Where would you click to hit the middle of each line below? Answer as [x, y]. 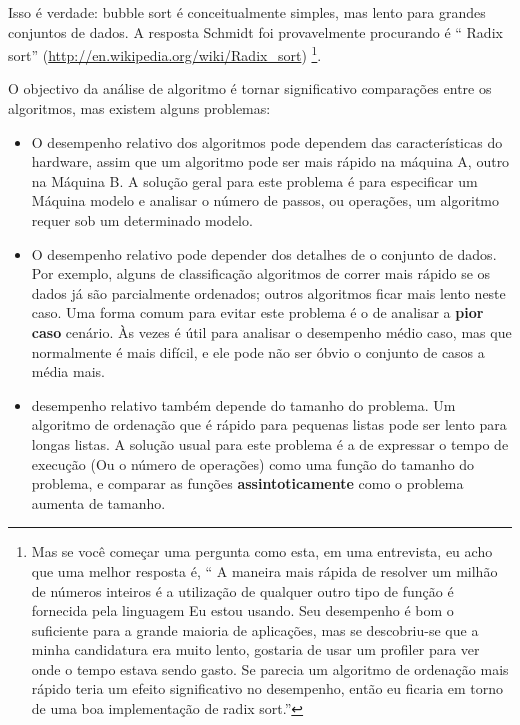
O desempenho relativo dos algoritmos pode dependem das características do [267, 141]
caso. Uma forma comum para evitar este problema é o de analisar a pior [257, 312]
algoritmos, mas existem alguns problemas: [139, 108]
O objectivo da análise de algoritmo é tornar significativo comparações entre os [250, 88]
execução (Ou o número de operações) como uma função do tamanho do [253, 463]
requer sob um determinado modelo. [142, 220]
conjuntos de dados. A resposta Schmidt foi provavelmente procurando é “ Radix [255, 31]
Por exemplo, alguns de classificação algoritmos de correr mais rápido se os [261, 273]
